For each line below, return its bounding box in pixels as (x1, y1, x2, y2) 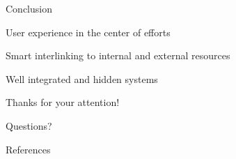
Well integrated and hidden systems (6, 71, 158, 86)
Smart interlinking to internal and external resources (6, 48, 230, 63)
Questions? (6, 118, 52, 132)
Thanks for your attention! (6, 95, 120, 109)
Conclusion (6, 1, 52, 15)
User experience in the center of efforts (6, 24, 171, 39)
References (6, 142, 51, 156)
